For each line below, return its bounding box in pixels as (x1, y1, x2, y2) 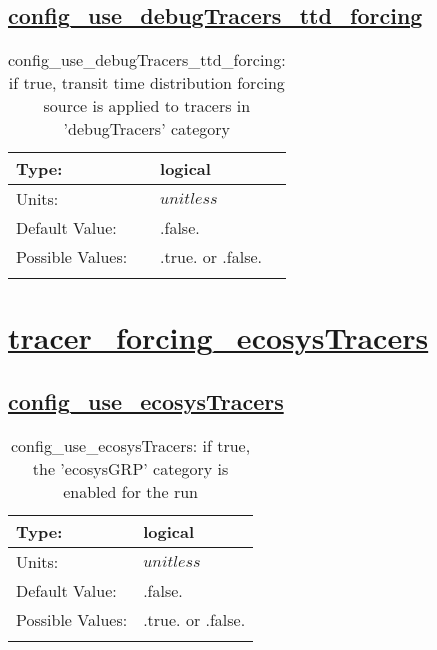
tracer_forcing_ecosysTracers (8, 317, 429, 358)
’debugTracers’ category (63, 117, 231, 141)
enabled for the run (63, 479, 198, 503)
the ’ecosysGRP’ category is (32, 456, 229, 480)
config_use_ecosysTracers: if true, (10, 433, 251, 457)
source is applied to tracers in (43, 94, 251, 118)
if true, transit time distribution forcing (8, 71, 285, 95)
